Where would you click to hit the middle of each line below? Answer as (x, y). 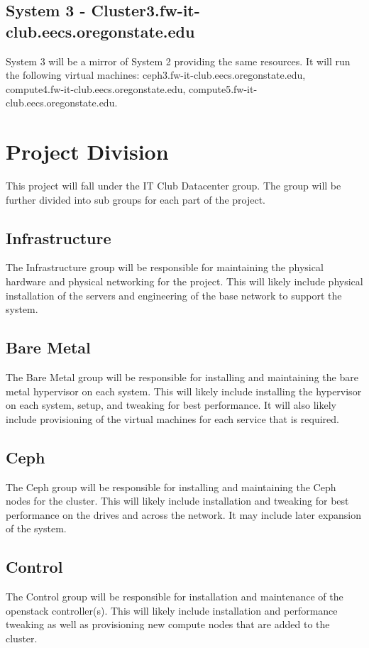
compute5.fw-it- (223, 88)
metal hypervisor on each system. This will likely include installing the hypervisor (184, 391)
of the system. (36, 528)
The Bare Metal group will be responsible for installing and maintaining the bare (182, 377)
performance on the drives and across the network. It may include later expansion (184, 514)
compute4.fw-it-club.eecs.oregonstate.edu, (96, 88)
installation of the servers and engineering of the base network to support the (174, 295)
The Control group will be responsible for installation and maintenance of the (175, 597)
